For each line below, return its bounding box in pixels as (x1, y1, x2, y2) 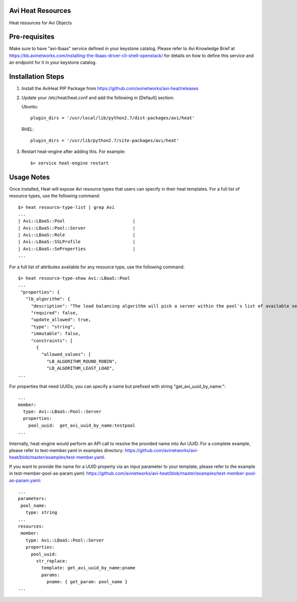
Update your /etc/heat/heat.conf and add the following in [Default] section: (21, 95, 174, 100)
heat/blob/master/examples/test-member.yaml (9, 454, 104, 460)
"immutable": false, (31, 331, 81, 337)
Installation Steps (9, 72, 64, 81)
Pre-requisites (9, 33, 54, 41)
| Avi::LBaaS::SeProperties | (18, 246, 136, 251)
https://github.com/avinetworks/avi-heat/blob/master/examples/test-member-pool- (86, 470, 257, 476)
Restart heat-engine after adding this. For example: (21, 149, 126, 154)
